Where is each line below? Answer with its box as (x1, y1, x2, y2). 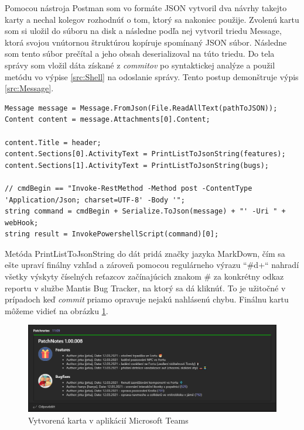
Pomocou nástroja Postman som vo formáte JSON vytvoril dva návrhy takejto (5, 2, 287, 13)
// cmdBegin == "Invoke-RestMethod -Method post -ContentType (5, 184, 252, 192)
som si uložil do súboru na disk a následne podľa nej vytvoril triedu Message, (5, 25, 282, 37)
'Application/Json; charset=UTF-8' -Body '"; (5, 195, 185, 204)
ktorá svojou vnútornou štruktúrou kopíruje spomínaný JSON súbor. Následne (5, 36, 287, 48)
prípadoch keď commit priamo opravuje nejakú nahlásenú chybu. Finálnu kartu (5, 293, 289, 305)
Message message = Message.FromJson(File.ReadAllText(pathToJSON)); (5, 104, 278, 112)
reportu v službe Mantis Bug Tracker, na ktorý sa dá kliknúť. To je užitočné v (5, 281, 286, 294)
